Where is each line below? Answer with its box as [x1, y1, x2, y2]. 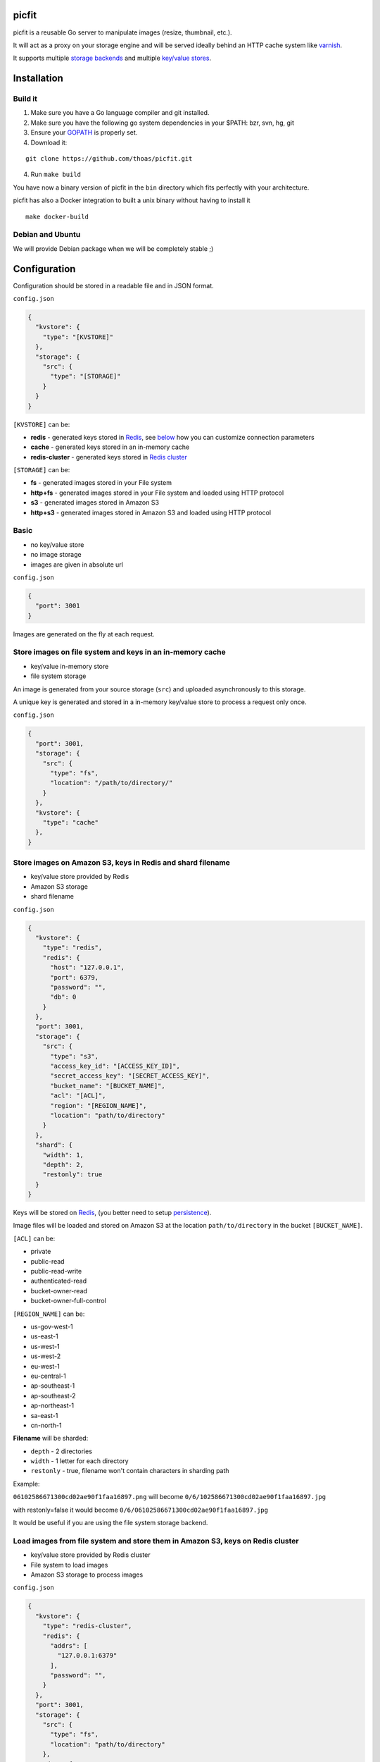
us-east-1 [30, 1332, 59, 1341]
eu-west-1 [30, 1362, 60, 1370]
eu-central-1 [30, 1372, 66, 1380]
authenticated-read [30, 1276, 87, 1286]
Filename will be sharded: [13, 1434, 89, 1443]
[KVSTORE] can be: [13, 420, 70, 429]
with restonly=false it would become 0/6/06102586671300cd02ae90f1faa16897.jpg [13, 1505, 269, 1514]
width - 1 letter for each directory [30, 1457, 129, 1465]
